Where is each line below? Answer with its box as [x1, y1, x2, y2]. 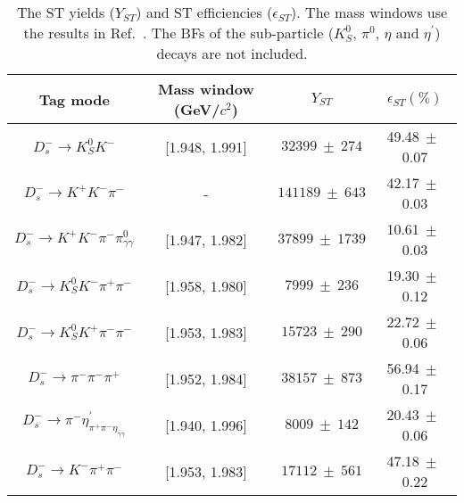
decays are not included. [156, 43, 308, 63]
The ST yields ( [16, 2, 115, 22]
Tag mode [38, 88, 110, 110]
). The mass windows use [291, 2, 448, 22]
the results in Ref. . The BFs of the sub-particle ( [23, 22, 334, 43]
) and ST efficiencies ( [136, 2, 273, 22]
